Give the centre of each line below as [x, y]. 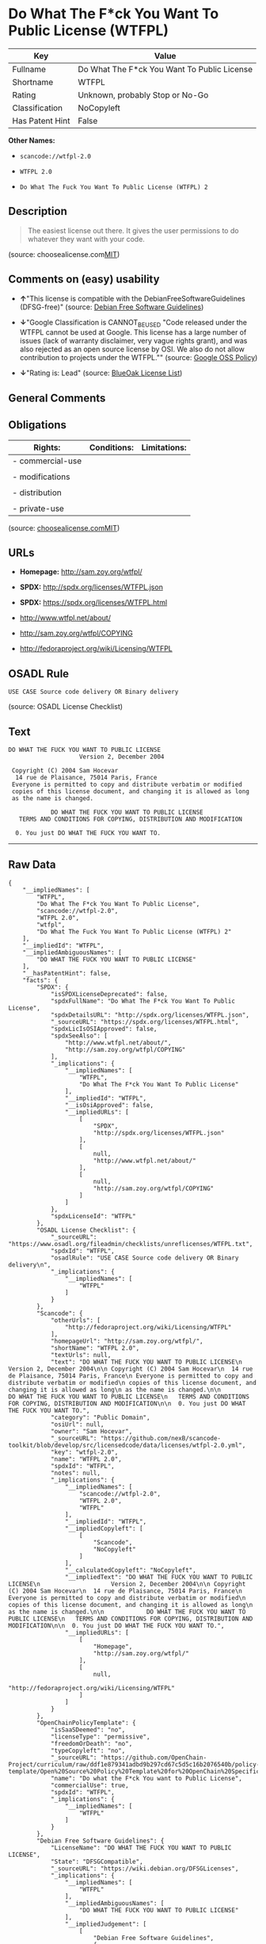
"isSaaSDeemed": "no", [88, 1730]
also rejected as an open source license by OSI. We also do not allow [132, 349]
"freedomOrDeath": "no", [91, 1743]
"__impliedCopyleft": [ [104, 1528]
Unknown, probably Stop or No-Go [143, 94]
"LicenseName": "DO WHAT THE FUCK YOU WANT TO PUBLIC [141, 1848]
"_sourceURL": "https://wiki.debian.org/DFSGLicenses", [144, 1869]
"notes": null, [76, 1473]
